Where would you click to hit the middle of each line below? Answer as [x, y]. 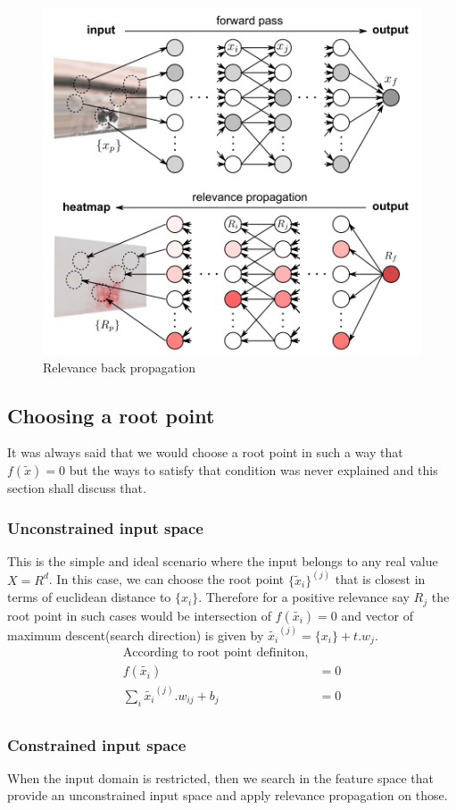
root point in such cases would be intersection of [139, 615]
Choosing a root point [111, 415]
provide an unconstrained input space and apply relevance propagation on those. [228, 795]
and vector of [377, 615]
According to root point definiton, [216, 653]
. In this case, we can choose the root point [166, 579]
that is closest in [380, 579]
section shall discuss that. [77, 488]
